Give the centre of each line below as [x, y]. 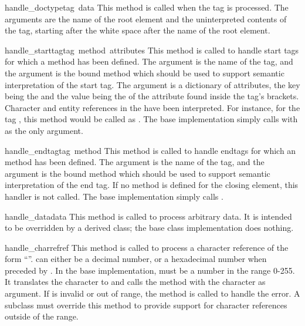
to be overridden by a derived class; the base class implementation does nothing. [149, 228]
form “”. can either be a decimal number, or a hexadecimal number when [136, 259]
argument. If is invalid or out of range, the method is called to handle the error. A [152, 293]
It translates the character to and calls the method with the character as [135, 282]
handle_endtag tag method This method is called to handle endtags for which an [150, 150]
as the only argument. [44, 130]
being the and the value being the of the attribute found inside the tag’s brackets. [152, 96]
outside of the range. [42, 316]
